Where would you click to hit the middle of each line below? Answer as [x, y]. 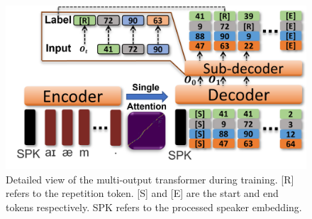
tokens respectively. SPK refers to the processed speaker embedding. [154, 207]
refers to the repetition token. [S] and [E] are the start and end [142, 193]
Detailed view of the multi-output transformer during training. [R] [150, 179]
